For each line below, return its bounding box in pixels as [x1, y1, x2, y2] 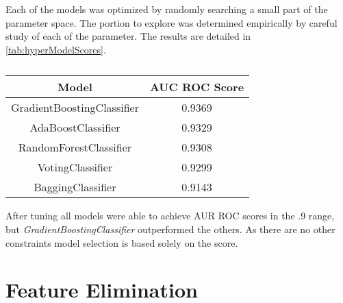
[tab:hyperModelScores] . [5, 42, 106, 56]
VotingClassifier [37, 159, 113, 175]
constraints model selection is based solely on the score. [5, 235, 238, 250]
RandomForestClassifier [18, 139, 132, 156]
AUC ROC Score [149, 79, 244, 95]
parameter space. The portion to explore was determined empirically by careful [5, 15, 338, 29]
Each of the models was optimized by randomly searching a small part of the [5, 2, 328, 16]
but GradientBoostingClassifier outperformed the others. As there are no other [5, 221, 335, 236]
